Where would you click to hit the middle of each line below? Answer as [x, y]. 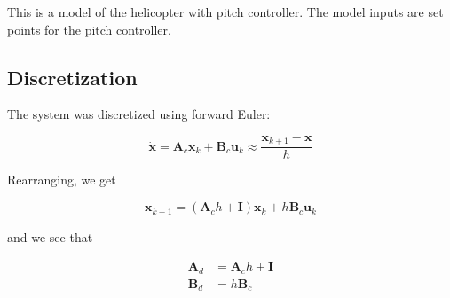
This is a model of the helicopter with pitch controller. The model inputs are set [225, 12]
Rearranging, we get [62, 180]
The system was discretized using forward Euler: [139, 114]
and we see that [50, 236]
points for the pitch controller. [89, 29]
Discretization [72, 77]
